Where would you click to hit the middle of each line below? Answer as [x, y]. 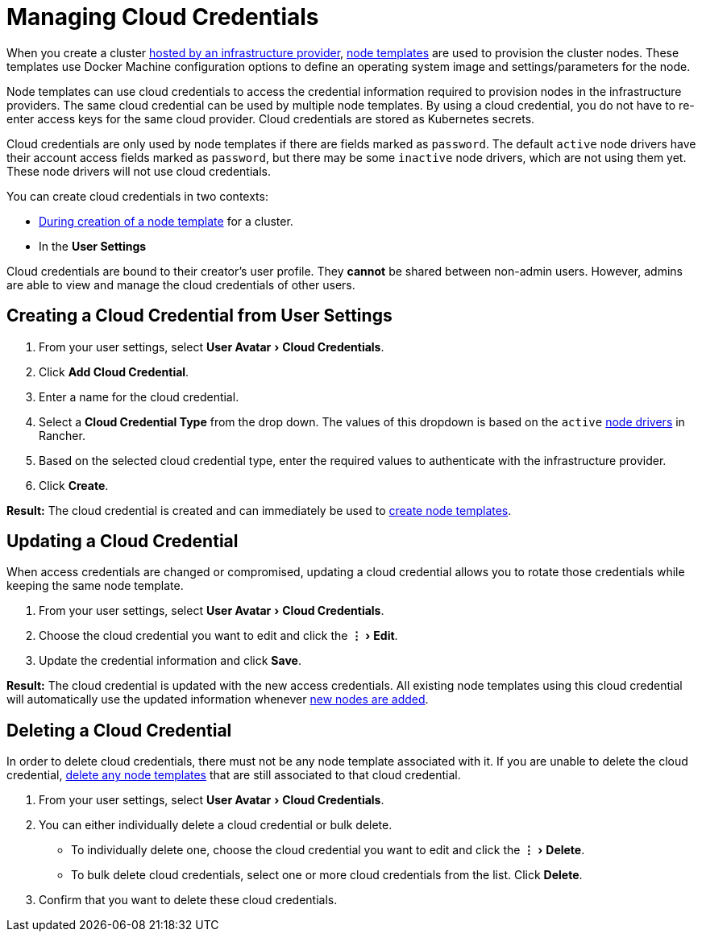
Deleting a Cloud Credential [119, 730]
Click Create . [74, 485]
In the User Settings [93, 246]
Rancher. [62, 435]
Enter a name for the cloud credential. [139, 396]
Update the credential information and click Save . [170, 661]
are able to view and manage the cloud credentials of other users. [181, 284]
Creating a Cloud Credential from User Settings [199, 316]
